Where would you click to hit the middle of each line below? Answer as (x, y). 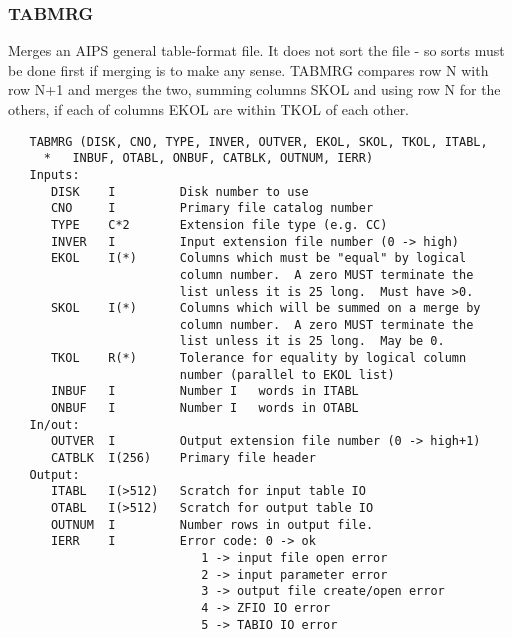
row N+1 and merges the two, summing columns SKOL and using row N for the (254, 89)
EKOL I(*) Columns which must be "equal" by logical (258, 258)
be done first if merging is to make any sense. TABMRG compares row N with (248, 69)
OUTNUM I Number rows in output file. (212, 524)
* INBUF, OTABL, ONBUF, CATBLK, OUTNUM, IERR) (208, 158)
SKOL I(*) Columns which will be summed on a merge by (265, 308)
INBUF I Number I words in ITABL (204, 391)
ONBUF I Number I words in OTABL (204, 408)
